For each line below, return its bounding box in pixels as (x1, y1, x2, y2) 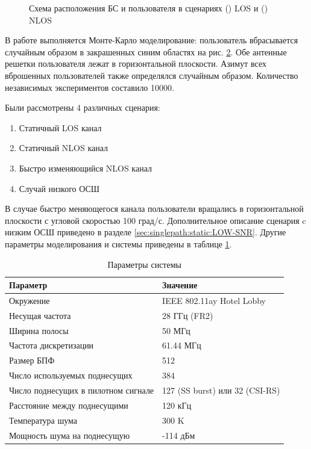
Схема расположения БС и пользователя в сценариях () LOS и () (29, 2, 268, 14)
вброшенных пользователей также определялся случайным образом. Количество (5, 69, 298, 81)
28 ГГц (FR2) (162, 309, 213, 321)
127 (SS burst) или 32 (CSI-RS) (162, 384, 280, 396)
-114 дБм (162, 429, 195, 441)
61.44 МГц (162, 339, 201, 351)
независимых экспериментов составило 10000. (5, 81, 174, 93)
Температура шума (9, 413, 78, 426)
